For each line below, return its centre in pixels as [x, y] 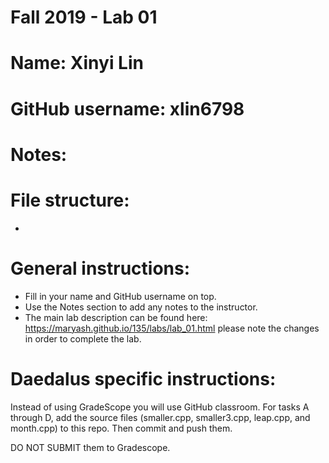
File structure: [70, 200]
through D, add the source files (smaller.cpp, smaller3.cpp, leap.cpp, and [160, 417]
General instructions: [100, 268]
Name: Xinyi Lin [77, 63]
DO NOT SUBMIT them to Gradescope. [90, 447]
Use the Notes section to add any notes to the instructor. [141, 307]
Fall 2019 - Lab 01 [84, 17]
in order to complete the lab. [83, 338]
